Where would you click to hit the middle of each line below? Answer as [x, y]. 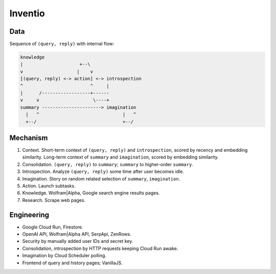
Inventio [27, 13]
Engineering [29, 215]
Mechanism [29, 138]
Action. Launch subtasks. [49, 186]
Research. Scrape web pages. [54, 200]
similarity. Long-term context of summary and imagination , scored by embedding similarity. [121, 157]
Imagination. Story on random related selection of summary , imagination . [101, 178]
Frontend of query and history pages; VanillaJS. [72, 263]
